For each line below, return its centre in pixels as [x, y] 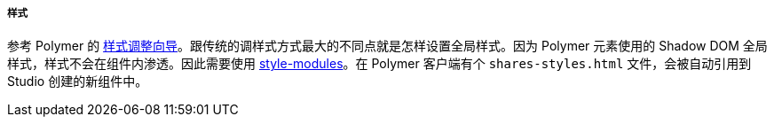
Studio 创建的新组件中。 [78, 81]
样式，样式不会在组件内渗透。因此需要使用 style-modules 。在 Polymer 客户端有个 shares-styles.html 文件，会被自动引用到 [379, 64]
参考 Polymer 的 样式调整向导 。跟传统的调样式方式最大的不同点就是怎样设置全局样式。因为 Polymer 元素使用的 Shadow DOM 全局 [387, 46]
